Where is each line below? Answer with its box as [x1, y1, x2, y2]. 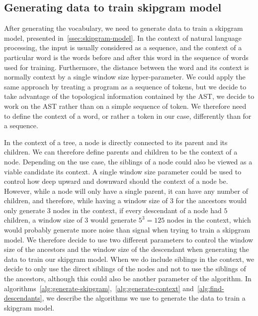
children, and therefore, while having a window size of [4, 195, 168, 206]
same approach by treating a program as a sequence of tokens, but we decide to [4, 81, 247, 91]
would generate [90, 215, 137, 225]
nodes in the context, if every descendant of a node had [53, 205, 222, 215]
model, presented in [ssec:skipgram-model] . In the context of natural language [4, 32, 242, 43]
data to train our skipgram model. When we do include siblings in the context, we [4, 253, 255, 264]
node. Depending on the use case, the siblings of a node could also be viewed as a [4, 156, 253, 166]
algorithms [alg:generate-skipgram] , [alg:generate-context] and [4, 283, 194, 293]
